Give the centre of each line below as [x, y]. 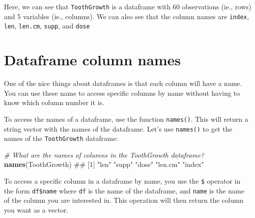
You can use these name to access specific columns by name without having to [122, 93]
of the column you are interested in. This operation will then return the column [124, 200]
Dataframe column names [93, 60]
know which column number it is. [54, 102]
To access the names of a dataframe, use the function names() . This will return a [126, 119]
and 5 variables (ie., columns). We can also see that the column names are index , [127, 16]
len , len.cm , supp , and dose [47, 26]
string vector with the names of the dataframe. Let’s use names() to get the [118, 128]
